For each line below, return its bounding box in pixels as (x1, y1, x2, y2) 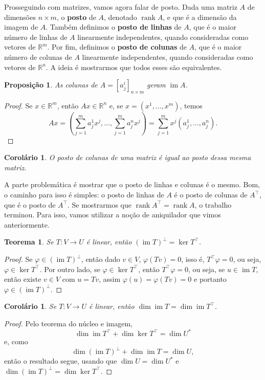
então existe (4, 274, 41, 284)
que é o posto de (4, 199, 56, 210)
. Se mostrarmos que (67, 199, 132, 210)
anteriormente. (4, 219, 50, 230)
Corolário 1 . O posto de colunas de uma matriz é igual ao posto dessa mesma (4, 152, 251, 163)
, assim (98, 274, 121, 284)
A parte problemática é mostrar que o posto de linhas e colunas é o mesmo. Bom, (4, 179, 260, 190)
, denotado (104, 11, 137, 22)
